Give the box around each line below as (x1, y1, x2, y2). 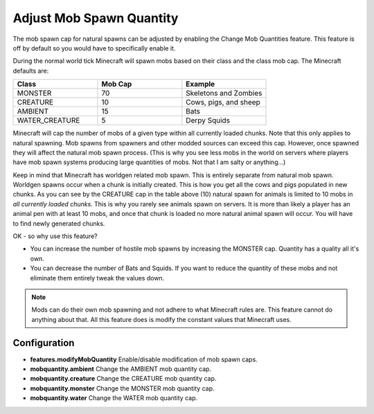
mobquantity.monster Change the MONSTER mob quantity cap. (30, 384, 215, 393)
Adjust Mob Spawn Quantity (12, 10, 179, 26)
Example (186, 80, 215, 89)
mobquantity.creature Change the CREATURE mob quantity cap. (30, 375, 217, 383)
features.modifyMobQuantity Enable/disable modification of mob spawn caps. (30, 355, 258, 363)
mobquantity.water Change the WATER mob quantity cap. (30, 394, 198, 402)
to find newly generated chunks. (12, 219, 105, 228)
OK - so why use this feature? (12, 232, 98, 240)
